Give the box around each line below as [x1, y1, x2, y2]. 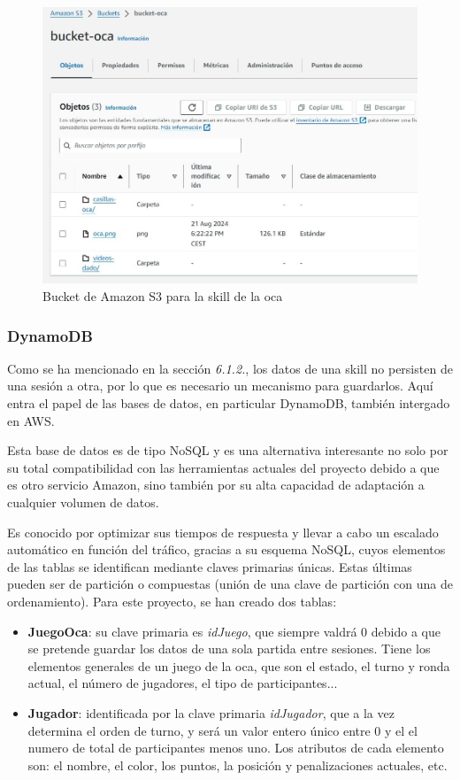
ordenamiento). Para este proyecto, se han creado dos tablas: [7, 591, 337, 610]
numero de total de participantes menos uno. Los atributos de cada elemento [27, 738, 444, 757]
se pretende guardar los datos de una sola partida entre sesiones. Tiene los [27, 639, 431, 658]
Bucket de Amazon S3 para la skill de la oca [42, 287, 283, 305]
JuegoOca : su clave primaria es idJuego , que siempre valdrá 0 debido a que [27, 622, 441, 640]
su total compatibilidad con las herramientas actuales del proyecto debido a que [7, 458, 440, 476]
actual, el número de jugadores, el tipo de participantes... [27, 674, 338, 692]
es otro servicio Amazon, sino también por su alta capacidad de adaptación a [7, 475, 425, 494]
